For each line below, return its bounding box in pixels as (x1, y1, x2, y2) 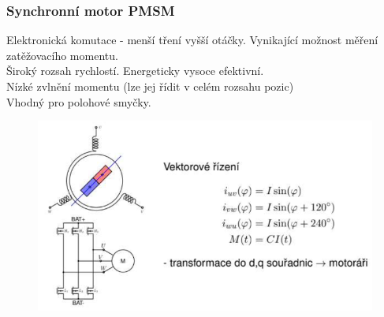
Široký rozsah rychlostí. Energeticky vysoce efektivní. (6, 62, 264, 79)
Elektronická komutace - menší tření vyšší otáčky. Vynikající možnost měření (6, 32, 378, 48)
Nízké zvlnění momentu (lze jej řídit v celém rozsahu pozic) (6, 78, 294, 94)
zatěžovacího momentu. (6, 47, 118, 63)
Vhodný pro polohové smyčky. (6, 93, 151, 110)
